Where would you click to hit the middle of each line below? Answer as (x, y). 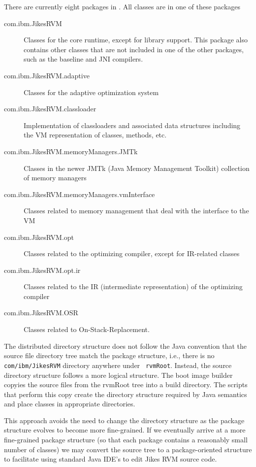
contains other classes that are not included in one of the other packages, (134, 49)
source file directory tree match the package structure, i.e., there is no (109, 355)
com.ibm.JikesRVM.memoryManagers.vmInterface (80, 194)
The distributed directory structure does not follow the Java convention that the (125, 346)
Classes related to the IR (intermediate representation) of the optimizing (133, 286)
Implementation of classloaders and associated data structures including (132, 125)
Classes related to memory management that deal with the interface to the (136, 211)
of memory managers (55, 178)
